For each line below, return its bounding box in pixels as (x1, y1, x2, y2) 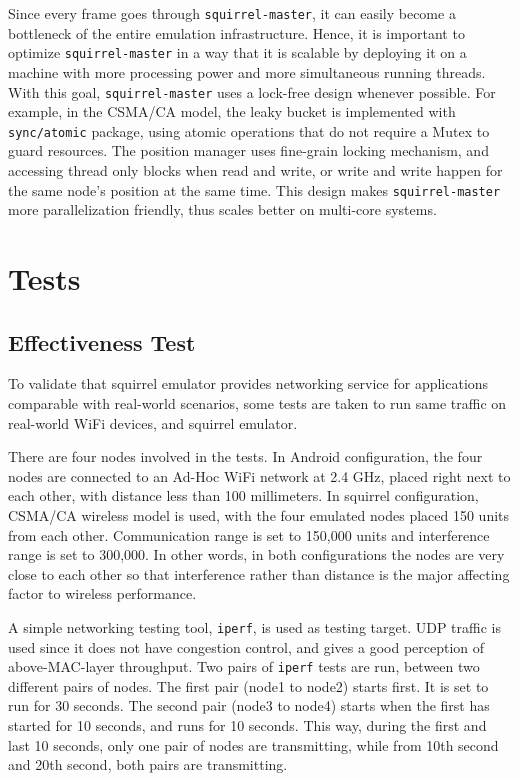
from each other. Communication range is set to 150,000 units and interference (8, 524, 490, 545)
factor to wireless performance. (8, 583, 197, 604)
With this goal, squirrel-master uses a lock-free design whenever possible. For (8, 81, 496, 102)
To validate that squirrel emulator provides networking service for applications (8, 373, 489, 394)
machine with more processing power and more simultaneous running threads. (8, 61, 486, 82)
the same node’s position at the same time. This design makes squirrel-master (8, 179, 501, 200)
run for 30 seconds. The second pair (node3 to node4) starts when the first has (8, 695, 490, 716)
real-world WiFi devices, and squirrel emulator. (8, 412, 298, 433)
